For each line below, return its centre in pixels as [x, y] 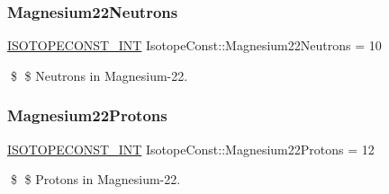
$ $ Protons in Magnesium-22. [95, 179]
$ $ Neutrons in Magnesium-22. [99, 75]
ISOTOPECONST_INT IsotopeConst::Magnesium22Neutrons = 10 [194, 45]
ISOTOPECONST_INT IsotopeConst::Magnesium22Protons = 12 [191, 149]
